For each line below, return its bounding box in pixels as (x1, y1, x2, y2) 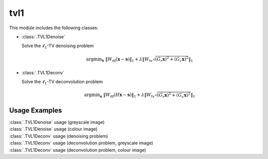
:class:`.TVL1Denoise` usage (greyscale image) (9, 119, 105, 125)
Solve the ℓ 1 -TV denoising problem (21, 43, 94, 50)
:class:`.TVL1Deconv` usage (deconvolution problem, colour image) (9, 147, 146, 153)
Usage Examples (9, 106, 62, 114)
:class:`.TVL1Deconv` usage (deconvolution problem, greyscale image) (9, 140, 153, 146)
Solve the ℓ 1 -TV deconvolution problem (21, 79, 103, 86)
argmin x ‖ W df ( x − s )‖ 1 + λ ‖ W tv (86, 56, 153, 63)
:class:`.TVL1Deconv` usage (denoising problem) (9, 133, 108, 139)
